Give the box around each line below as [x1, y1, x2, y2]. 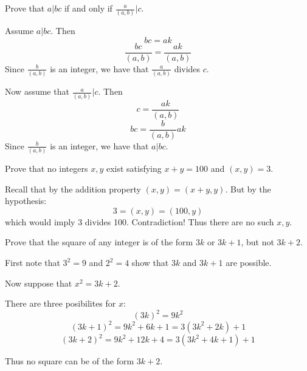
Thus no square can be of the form [5, 355, 134, 367]
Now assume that [5, 85, 69, 98]
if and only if [64, 2, 112, 14]
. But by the [225, 182, 271, 195]
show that [131, 256, 169, 268]
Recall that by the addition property [5, 182, 141, 195]
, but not [241, 236, 274, 248]
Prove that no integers [5, 162, 88, 175]
